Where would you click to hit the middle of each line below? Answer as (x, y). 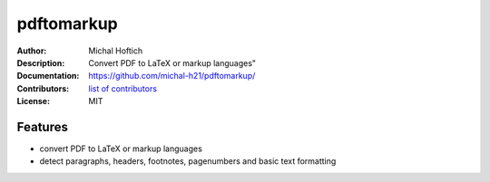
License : (33, 101)
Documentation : (48, 76)
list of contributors (123, 88)
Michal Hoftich (116, 51)
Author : (32, 51)
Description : (41, 62)
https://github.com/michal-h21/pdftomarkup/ (172, 76)
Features (42, 127)
